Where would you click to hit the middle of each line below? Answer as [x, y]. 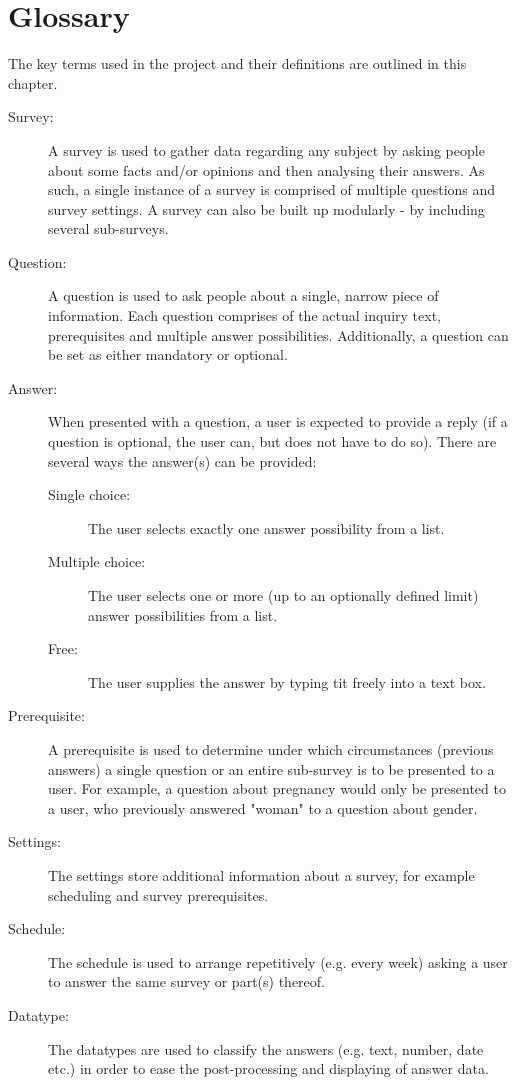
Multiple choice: [97, 561]
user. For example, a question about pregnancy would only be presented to [277, 788]
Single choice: [89, 494]
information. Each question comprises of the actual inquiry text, [244, 315]
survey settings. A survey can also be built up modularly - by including [266, 208]
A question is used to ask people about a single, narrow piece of [243, 295]
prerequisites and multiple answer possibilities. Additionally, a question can [278, 334]
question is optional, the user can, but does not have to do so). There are [272, 441]
